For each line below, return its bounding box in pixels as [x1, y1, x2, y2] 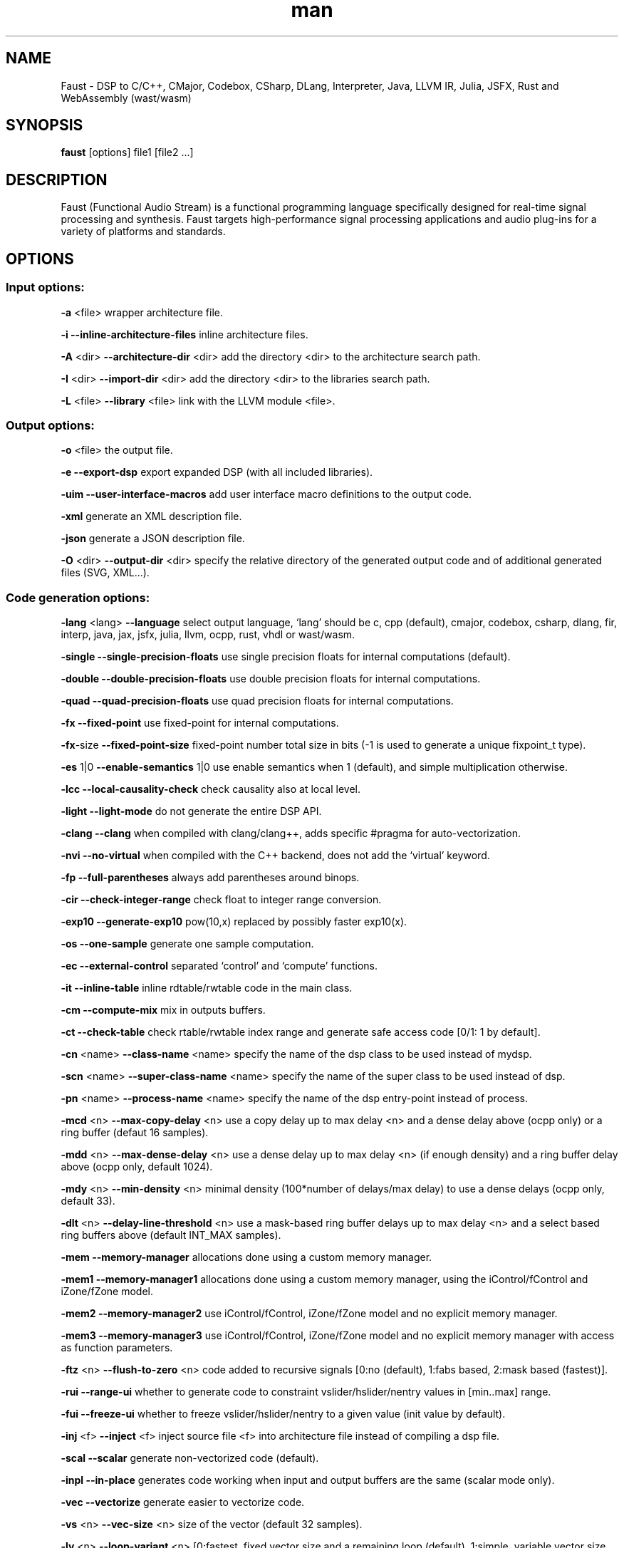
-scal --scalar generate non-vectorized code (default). [61, 1452, 319, 1464]
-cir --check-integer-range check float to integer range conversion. [61, 893, 382, 905]
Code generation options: [6, 590, 150, 605]
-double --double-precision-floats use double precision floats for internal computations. [61, 672, 481, 685]
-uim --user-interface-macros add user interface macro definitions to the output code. [61, 488, 472, 501]
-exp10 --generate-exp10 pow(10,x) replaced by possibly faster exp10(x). [61, 915, 407, 928]
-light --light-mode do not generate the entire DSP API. [61, 805, 322, 817]
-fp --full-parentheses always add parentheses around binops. [61, 871, 360, 883]
